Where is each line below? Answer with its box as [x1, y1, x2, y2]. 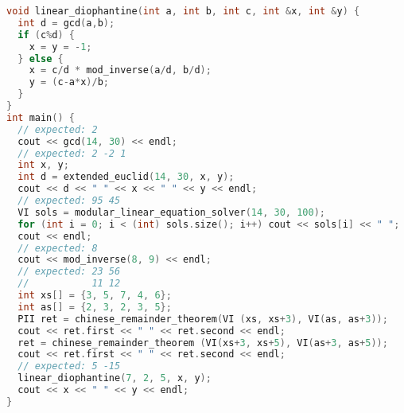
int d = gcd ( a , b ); [17, 17, 115, 29]
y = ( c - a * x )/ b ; [29, 76, 109, 88]
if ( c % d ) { [17, 29, 76, 41]
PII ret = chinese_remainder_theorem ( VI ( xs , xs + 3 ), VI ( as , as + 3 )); [17, 313, 388, 325]
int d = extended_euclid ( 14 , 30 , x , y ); [17, 171, 235, 183]
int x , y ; [17, 159, 69, 171]
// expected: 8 [17, 242, 98, 254]
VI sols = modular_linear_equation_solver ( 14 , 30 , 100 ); [17, 206, 326, 218]
